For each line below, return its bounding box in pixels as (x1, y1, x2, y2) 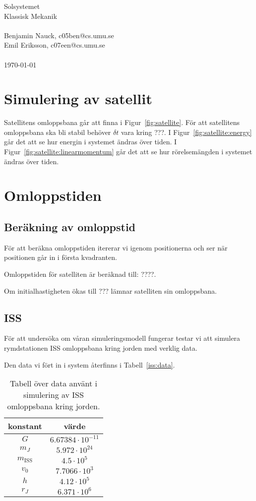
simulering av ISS (23, 389, 84, 401)
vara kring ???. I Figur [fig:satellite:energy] (121, 126, 252, 137)
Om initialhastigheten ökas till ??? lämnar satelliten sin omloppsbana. (4, 285, 217, 296)
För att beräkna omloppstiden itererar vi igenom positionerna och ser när (4, 242, 228, 252)
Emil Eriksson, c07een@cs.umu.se (4, 40, 105, 50)
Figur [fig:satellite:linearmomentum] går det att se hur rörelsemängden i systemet (4, 146, 253, 157)
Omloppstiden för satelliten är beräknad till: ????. (4, 269, 156, 279)
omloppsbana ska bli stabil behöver (4, 126, 111, 137)
